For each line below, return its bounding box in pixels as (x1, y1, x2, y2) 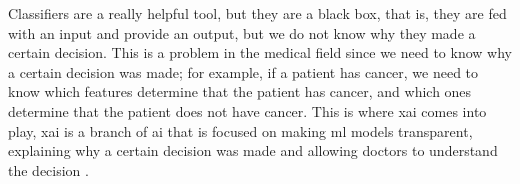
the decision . (8, 159, 89, 180)
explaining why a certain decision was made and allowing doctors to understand (8, 140, 498, 161)
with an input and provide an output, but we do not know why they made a (8, 22, 476, 43)
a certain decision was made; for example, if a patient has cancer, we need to (8, 61, 479, 82)
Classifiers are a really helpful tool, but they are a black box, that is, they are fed (8, 3, 507, 23)
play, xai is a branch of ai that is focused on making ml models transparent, (8, 120, 473, 141)
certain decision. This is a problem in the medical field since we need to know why (8, 42, 512, 63)
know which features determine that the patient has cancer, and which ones (8, 81, 472, 102)
